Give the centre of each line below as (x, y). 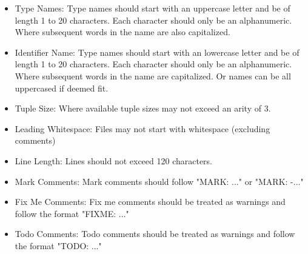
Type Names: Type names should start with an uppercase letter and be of (152, 8)
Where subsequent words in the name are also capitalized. (122, 32)
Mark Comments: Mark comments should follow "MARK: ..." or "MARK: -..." (159, 181)
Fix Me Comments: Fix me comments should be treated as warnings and (150, 202)
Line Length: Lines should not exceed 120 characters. (114, 160)
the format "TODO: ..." (58, 245)
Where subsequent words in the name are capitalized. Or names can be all (153, 75)
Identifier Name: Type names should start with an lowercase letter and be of (157, 52)
